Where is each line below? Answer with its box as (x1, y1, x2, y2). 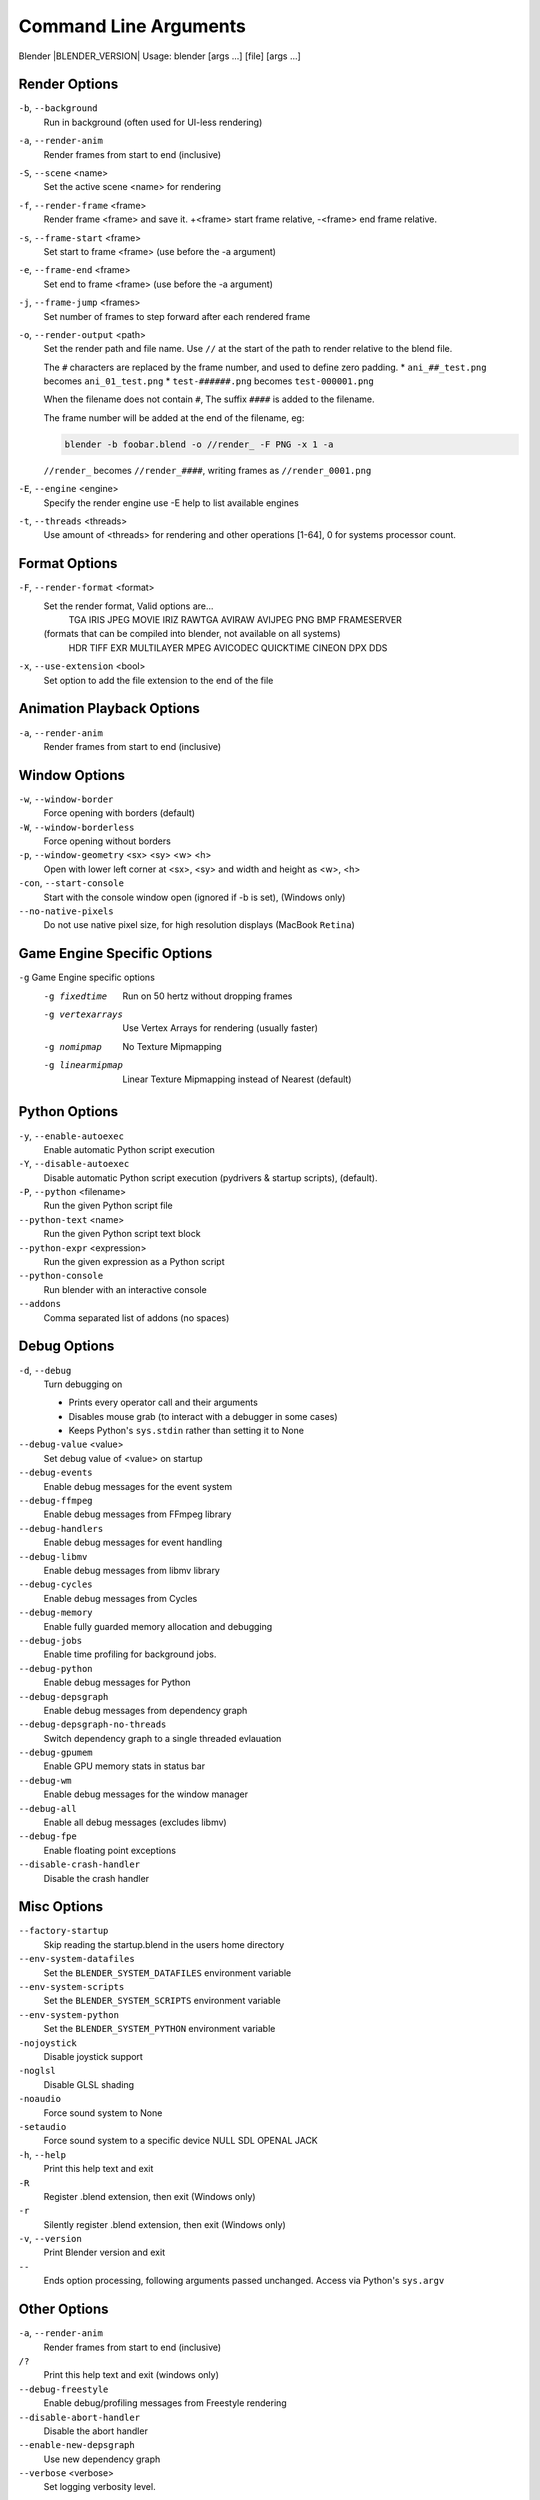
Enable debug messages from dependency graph (43, 1704, 248, 1716)
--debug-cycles (18, 1579, 94, 1590)
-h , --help (18, 2148, 67, 2160)
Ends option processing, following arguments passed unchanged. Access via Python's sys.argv (43, 2275, 445, 2287)
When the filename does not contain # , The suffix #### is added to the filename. (43, 393, 375, 405)
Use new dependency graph (43, 2453, 161, 2465)
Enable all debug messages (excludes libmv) (43, 1816, 227, 1829)
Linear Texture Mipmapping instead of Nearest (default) (122, 1073, 352, 1085)
